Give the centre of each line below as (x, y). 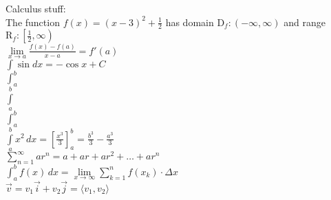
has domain (190, 22)
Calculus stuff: (36, 8)
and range (305, 22)
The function (33, 22)
